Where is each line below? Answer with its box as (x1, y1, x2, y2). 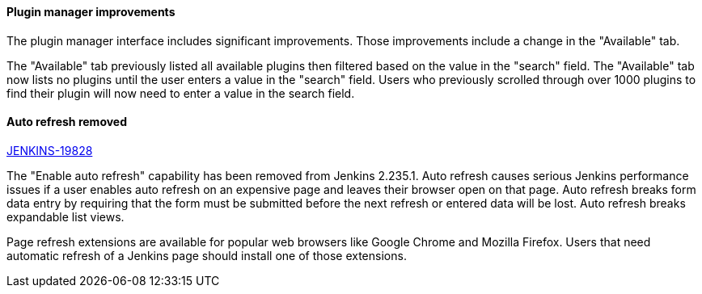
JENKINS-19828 (6, 143, 93, 157)
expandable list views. (6, 209, 125, 224)
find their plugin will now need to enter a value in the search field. (6, 86, 355, 100)
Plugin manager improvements (6, 5, 175, 19)
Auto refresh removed (6, 115, 128, 129)
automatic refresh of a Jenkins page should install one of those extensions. (6, 248, 407, 262)
